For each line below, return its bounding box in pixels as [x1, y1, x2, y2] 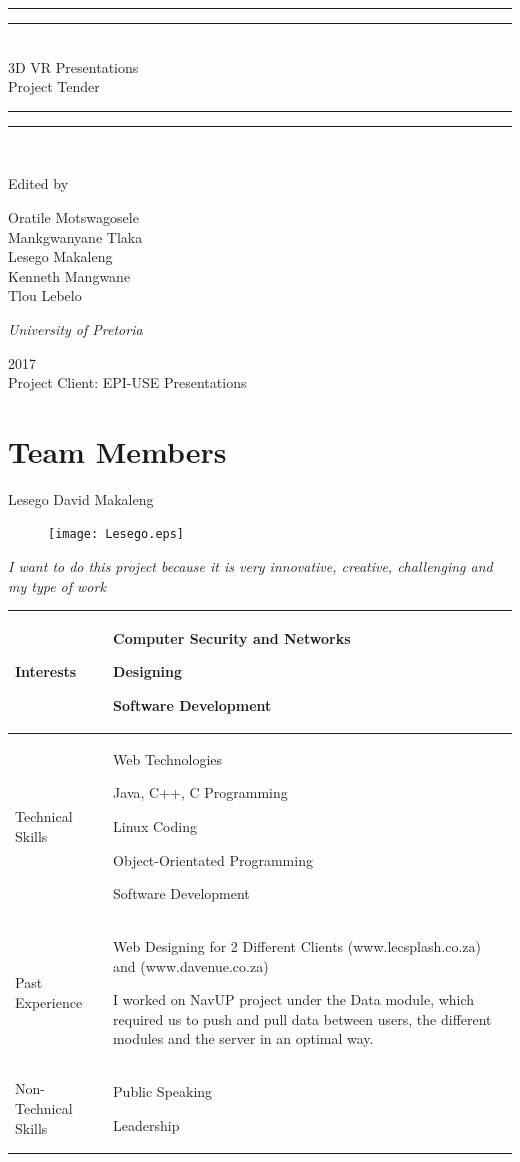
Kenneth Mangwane [8, 265, 131, 286]
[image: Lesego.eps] [48, 527, 185, 542]
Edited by [8, 173, 69, 194]
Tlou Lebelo [8, 285, 82, 306]
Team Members [8, 430, 227, 471]
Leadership [113, 1114, 180, 1135]
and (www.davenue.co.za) [113, 955, 269, 976]
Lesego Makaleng [8, 246, 113, 267]
